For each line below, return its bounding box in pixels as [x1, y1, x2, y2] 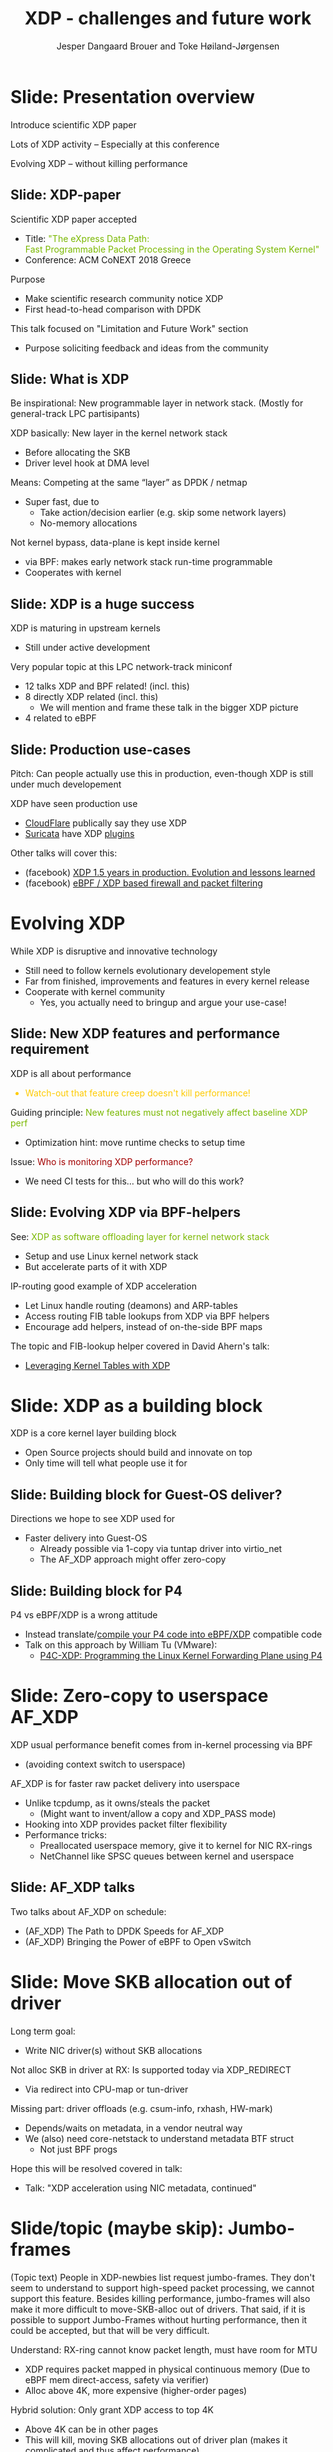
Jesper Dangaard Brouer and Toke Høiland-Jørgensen [56, 40, 280, 52]
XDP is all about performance [10, 1067, 132, 1079]
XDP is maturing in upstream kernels [10, 622, 161, 634]
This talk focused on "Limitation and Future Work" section [10, 322, 249, 334]
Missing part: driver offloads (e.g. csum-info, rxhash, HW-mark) [10, 2102, 273, 2114]
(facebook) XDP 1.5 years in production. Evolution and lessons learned [24, 866, 316, 878]
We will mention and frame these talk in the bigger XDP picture [39, 702, 299, 714]
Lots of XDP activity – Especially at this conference [10, 138, 220, 150]
